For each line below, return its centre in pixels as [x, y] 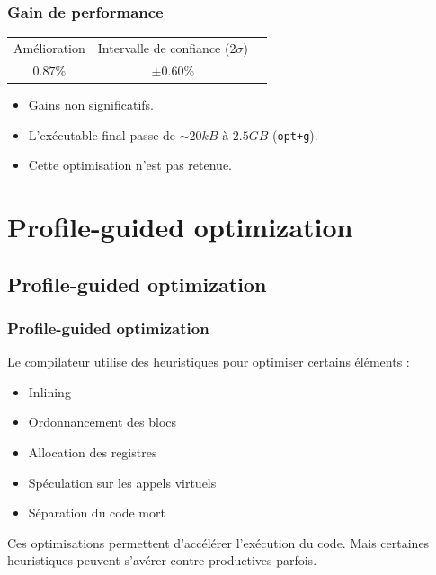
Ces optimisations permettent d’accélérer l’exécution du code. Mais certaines [218, 542]
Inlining [49, 391]
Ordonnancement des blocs [102, 422]
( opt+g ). [295, 134]
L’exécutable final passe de [102, 134]
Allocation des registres [93, 451]
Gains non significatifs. [91, 104]
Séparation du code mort [97, 513]
